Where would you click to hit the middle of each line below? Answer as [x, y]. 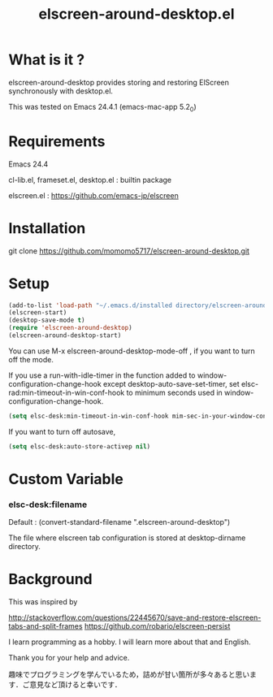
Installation [47, 228]
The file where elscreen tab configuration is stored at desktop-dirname [127, 538]
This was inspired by [43, 602]
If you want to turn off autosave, [62, 431]
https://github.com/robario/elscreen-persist [157, 626]
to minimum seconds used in [175, 392]
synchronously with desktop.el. [61, 91]
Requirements [57, 141]
